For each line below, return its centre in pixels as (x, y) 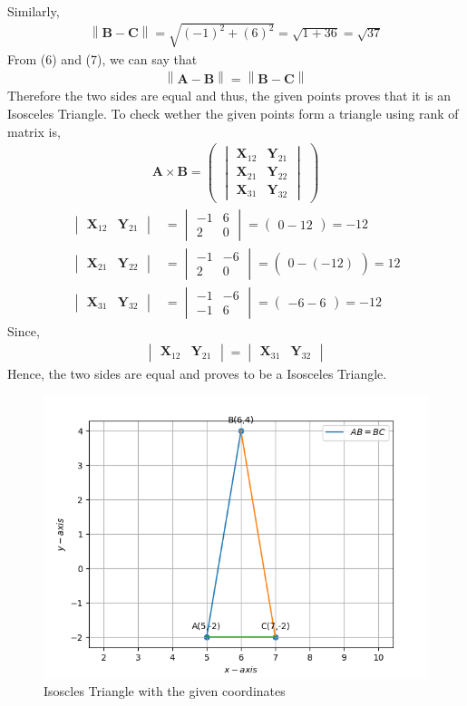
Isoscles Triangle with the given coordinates (165, 691)
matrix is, (34, 131)
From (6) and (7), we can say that (102, 58)
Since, (24, 330)
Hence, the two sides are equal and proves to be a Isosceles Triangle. (197, 373)
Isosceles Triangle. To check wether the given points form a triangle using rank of (233, 113)
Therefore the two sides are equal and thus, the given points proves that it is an (229, 96)
